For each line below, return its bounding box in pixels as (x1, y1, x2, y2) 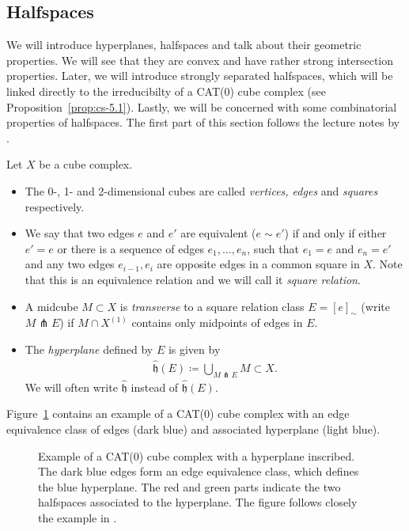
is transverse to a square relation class (119, 298, 305, 314)
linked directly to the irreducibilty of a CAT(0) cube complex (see (6, 82, 326, 99)
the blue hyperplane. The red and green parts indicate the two (38, 478, 341, 495)
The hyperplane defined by (25, 340, 153, 357)
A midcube (25, 298, 78, 314)
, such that (247, 240, 299, 256)
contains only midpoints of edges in (131, 314, 303, 331)
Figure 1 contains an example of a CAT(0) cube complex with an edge (6, 405, 350, 422)
